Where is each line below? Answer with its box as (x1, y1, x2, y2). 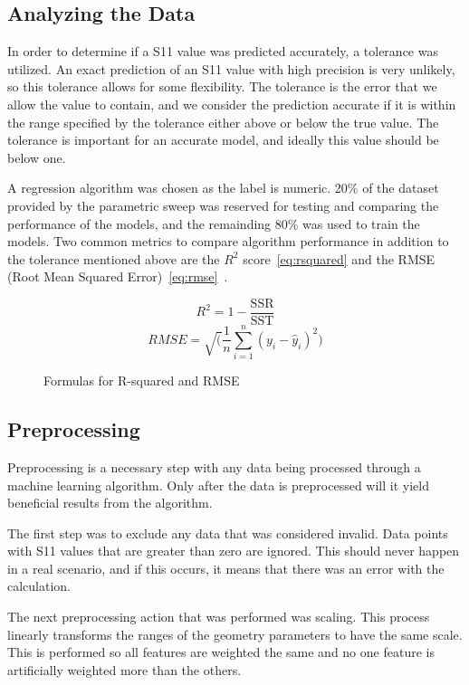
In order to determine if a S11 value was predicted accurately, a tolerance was (7, 42, 438, 61)
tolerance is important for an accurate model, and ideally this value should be (7, 130, 439, 149)
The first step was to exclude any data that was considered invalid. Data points (7, 523, 448, 542)
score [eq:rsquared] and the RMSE (243, 249, 435, 268)
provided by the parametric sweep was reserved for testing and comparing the (7, 195, 439, 214)
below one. (7, 147, 66, 166)
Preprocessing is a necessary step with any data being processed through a (7, 457, 421, 476)
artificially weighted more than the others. (7, 660, 242, 679)
